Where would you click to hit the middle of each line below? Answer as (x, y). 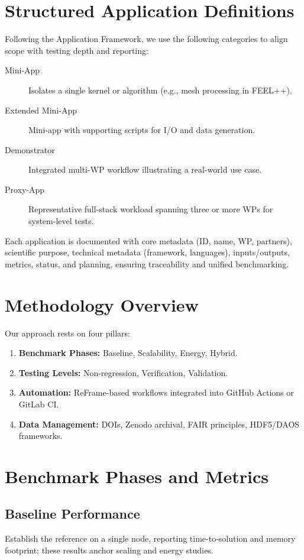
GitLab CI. (39, 404)
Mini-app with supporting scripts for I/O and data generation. (142, 130)
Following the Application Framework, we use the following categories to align (146, 39)
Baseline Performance (72, 514)
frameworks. (41, 436)
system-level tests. (61, 221)
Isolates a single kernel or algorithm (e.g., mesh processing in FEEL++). (160, 90)
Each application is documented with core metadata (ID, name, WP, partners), (148, 240)
